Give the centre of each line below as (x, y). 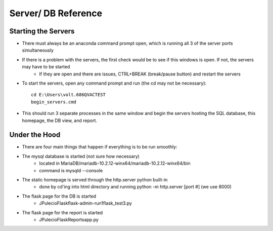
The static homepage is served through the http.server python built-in (95, 180)
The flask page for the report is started (62, 212)
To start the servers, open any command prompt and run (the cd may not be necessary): (114, 83)
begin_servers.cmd (54, 102)
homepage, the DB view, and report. (60, 120)
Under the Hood (35, 135)
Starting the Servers (42, 31)
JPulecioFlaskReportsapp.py (69, 220)
